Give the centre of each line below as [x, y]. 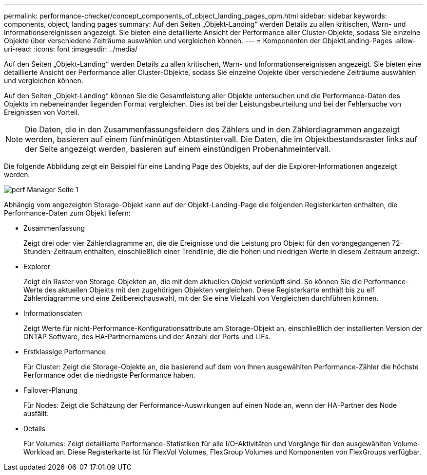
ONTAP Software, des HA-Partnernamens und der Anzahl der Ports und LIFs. [147, 337]
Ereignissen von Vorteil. [42, 112]
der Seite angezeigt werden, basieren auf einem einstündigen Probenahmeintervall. [178, 149]
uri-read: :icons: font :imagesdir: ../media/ [71, 49]
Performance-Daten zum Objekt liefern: [67, 213]
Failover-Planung [51, 390]
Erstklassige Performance [65, 352]
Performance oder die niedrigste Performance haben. [109, 375]
